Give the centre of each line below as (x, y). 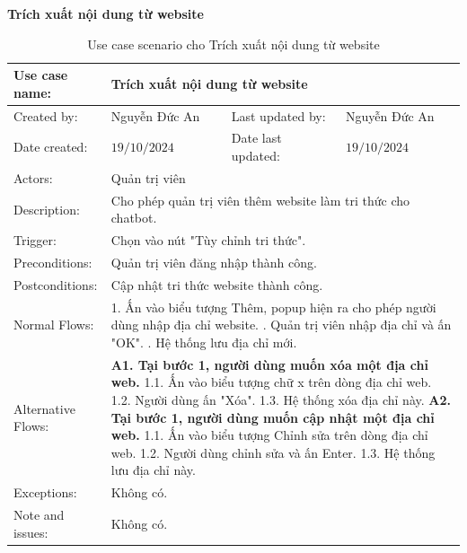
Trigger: (35, 240)
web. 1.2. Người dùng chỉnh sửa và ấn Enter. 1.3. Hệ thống (273, 452)
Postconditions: (56, 284)
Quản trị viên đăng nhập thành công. (214, 263)
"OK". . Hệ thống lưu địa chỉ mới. (204, 342)
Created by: (46, 115)
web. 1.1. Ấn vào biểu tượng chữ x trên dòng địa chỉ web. (271, 382)
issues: (31, 532)
